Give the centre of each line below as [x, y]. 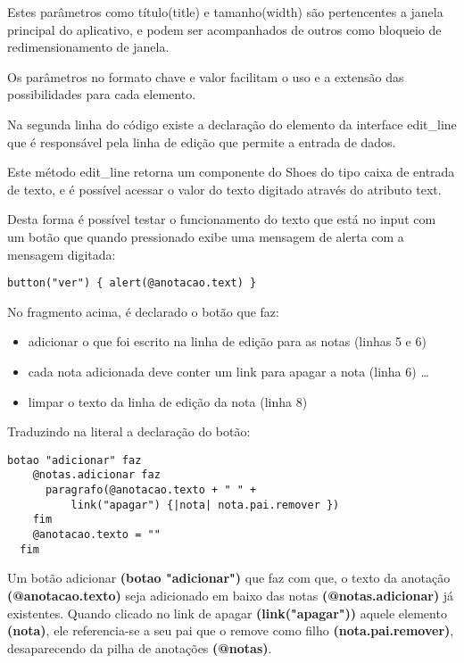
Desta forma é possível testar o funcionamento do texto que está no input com [222, 219]
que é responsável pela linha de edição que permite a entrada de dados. [202, 141]
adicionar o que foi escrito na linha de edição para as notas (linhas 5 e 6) [227, 341]
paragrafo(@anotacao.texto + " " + [151, 490]
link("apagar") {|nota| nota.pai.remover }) [205, 505]
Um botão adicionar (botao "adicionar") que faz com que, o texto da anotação [229, 578]
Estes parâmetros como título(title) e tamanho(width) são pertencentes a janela [225, 12]
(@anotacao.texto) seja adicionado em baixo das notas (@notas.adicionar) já [231, 595]
